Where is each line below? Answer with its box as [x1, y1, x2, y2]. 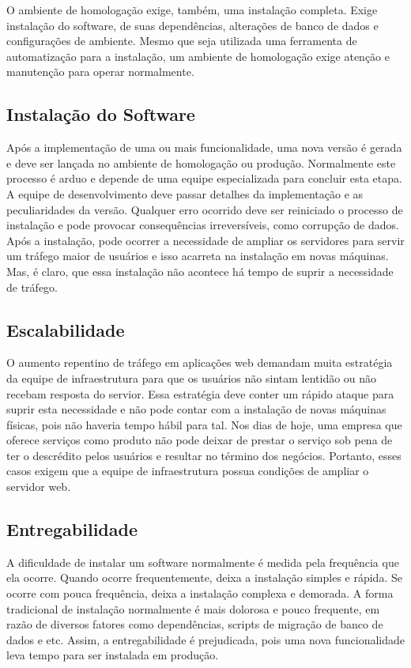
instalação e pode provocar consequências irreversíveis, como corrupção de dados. [6, 217, 399, 233]
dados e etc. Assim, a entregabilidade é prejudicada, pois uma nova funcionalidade [6, 631, 405, 647]
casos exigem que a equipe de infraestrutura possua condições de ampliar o [6, 462, 369, 479]
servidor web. [6, 478, 71, 495]
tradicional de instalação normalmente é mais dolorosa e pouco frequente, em [6, 600, 380, 617]
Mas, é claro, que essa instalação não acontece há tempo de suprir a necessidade [6, 262, 394, 279]
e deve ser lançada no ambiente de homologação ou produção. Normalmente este [6, 154, 396, 171]
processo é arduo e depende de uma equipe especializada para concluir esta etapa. [6, 170, 402, 187]
